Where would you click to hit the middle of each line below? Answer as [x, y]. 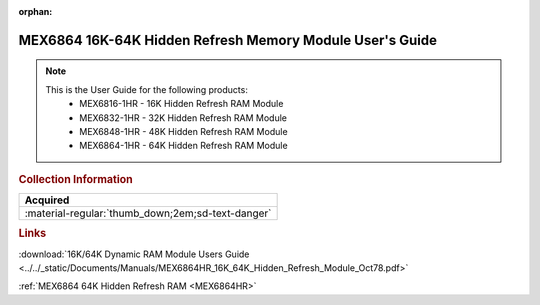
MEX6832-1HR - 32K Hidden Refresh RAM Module [183, 117]
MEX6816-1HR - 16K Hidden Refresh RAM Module [181, 104]
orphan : [35, 11]
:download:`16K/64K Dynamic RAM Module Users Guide [134, 254]
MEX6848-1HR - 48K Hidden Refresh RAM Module [184, 131]
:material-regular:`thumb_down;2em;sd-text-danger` [148, 213]
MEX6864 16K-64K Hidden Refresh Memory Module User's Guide [227, 40]
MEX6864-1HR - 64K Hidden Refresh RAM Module [184, 146]
